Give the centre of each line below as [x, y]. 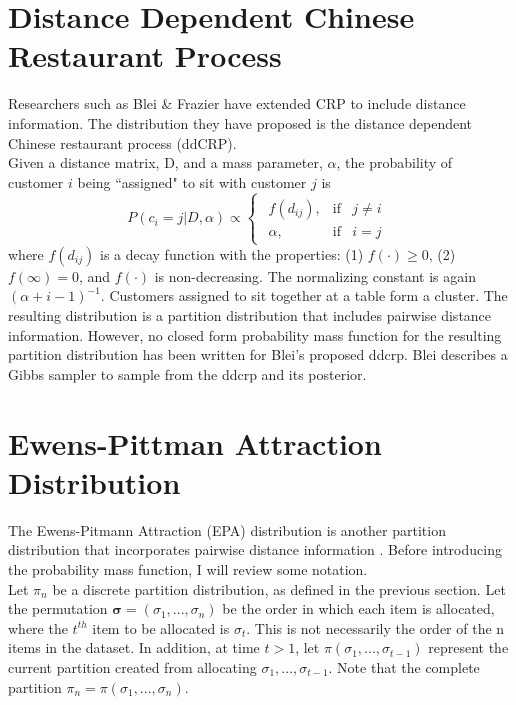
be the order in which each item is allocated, [358, 608]
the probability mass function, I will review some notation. [188, 568]
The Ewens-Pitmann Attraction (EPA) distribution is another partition [227, 529]
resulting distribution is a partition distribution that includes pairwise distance [250, 315]
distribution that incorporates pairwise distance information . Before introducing [255, 549]
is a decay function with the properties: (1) [231, 253]
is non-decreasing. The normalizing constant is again [315, 275]
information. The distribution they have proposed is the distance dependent [240, 122]
